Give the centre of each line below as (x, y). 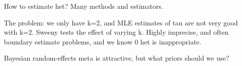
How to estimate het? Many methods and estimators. (84, 6)
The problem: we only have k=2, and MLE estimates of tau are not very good (121, 22)
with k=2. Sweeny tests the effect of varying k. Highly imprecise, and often (116, 32)
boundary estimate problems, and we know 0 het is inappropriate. (103, 41)
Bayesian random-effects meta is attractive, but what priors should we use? (117, 58)
